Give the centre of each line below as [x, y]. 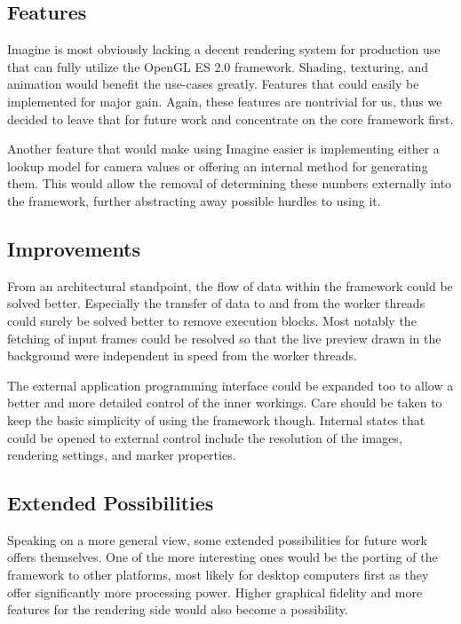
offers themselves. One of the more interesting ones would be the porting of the [223, 557]
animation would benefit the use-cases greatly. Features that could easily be [213, 84]
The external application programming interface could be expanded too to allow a [230, 385]
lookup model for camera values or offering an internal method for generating [218, 166]
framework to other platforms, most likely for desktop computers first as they [218, 575]
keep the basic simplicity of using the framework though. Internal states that [216, 419]
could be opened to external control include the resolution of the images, [205, 437]
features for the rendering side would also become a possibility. [178, 609]
